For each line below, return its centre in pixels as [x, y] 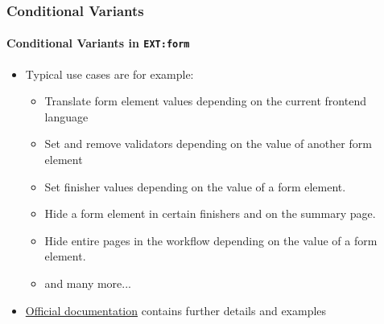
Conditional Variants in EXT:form [98, 43]
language [66, 116]
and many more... [88, 283]
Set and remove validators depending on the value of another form [208, 144]
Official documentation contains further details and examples [176, 310]
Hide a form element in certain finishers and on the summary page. [210, 213]
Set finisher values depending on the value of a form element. [195, 186]
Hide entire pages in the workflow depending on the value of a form [211, 240]
